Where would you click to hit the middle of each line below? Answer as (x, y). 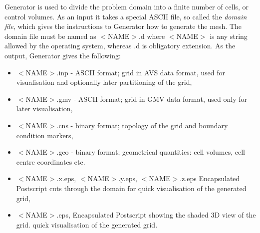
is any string (229, 36)
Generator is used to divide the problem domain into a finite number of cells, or (127, 6)
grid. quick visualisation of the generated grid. (87, 224)
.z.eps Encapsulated (210, 178)
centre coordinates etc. (51, 161)
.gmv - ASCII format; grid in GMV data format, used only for (152, 99)
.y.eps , (128, 178)
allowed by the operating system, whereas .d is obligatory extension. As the (120, 46)
